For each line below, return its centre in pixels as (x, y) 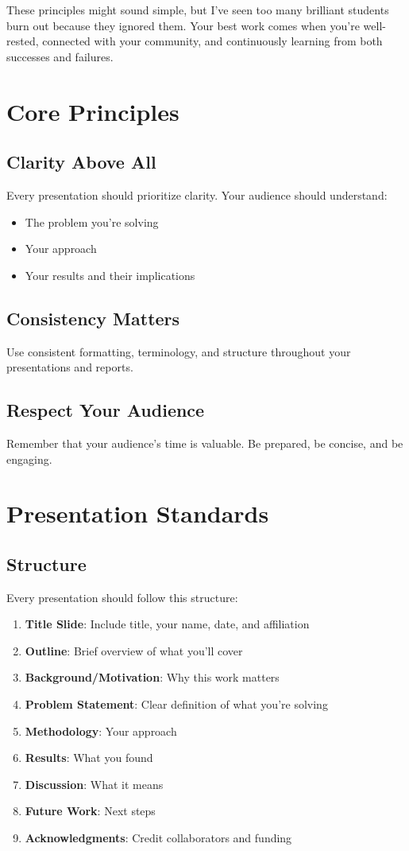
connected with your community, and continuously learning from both (212, 41)
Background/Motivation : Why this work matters (152, 677)
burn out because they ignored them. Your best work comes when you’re (183, 25)
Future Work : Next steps (90, 811)
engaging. (29, 459)
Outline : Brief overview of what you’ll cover (134, 650)
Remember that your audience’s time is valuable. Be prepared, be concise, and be (205, 443)
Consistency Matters (93, 318)
